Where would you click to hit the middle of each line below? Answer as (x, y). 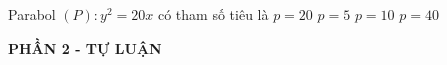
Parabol (32, 14)
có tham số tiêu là (213, 14)
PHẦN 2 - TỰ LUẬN (85, 47)
